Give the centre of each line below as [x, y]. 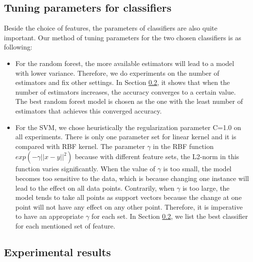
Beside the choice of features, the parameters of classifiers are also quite [111, 28]
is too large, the [206, 188]
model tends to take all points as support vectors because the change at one [128, 197]
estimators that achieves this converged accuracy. [89, 110]
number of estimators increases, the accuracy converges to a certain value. [126, 91]
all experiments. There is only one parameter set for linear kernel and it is [126, 137]
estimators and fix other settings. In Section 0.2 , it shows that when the [123, 82]
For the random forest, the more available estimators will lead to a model [125, 63]
